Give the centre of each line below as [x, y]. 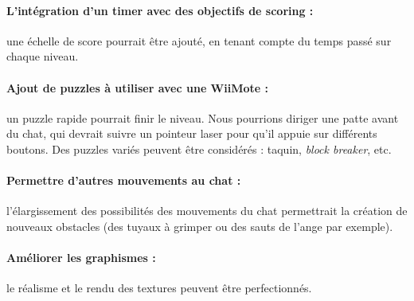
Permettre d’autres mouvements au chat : [124, 180]
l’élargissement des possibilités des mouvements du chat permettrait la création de [207, 211]
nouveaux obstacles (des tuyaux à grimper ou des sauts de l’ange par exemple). [200, 226]
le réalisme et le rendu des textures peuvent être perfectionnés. [159, 288]
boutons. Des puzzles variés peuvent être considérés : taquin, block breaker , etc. [199, 149]
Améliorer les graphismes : [81, 258]
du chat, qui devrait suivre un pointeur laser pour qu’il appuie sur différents [192, 133]
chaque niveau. [43, 56]
